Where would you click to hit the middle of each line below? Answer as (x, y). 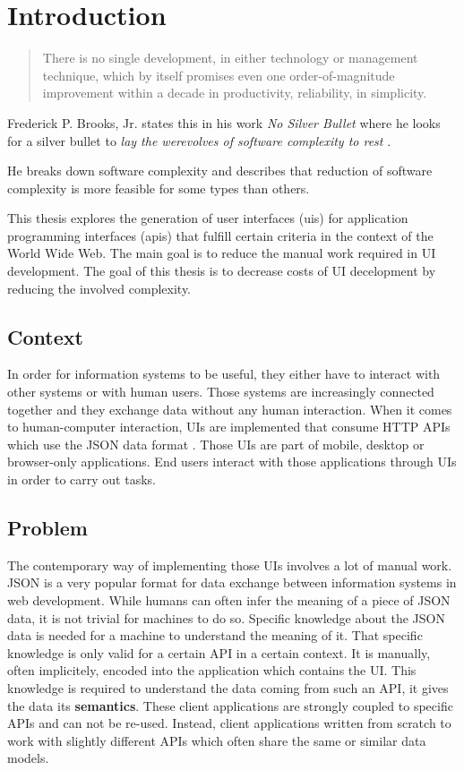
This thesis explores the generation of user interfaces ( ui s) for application (208, 218)
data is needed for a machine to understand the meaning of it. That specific (215, 635)
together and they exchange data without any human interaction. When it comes (230, 409)
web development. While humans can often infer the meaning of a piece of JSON (229, 600)
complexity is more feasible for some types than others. (159, 188)
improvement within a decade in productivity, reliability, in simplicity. (235, 93)
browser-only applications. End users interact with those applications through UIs (232, 462)
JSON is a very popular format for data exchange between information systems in (232, 582)
